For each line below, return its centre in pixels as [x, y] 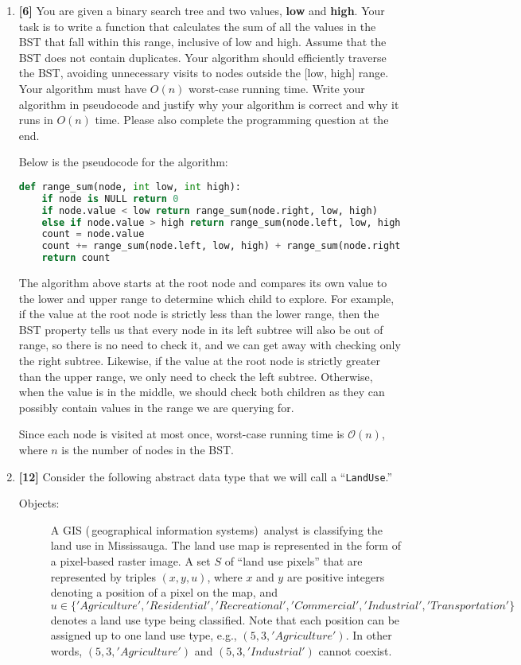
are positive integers [336, 576]
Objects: [39, 503]
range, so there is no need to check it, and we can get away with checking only [210, 345]
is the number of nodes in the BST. [148, 449]
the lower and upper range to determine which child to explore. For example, [206, 298]
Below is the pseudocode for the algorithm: [123, 162]
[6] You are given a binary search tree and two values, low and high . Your [202, 10]
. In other [369, 635]
